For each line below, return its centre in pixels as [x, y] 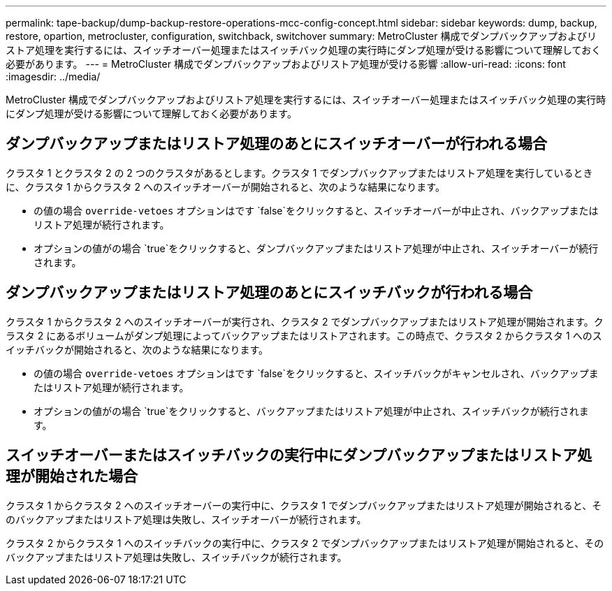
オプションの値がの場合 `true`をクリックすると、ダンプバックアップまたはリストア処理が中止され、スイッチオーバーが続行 [316, 248]
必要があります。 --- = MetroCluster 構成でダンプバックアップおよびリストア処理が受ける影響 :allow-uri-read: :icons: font [286, 64]
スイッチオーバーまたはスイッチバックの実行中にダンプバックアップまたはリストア [292, 455]
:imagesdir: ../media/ [53, 76]
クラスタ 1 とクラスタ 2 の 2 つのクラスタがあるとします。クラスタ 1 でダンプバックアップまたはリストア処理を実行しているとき [299, 173]
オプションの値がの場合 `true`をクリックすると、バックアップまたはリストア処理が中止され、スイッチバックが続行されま [311, 411]
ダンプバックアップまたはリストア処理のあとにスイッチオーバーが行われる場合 [277, 144]
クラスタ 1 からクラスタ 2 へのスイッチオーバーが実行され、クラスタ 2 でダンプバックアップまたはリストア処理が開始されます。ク [305, 321]
